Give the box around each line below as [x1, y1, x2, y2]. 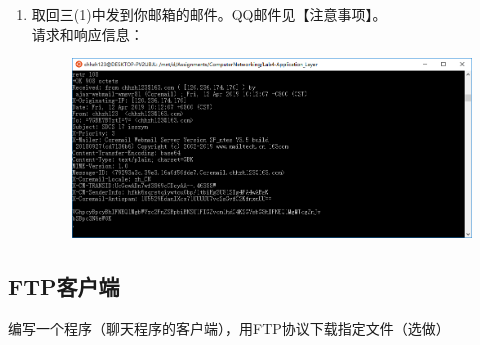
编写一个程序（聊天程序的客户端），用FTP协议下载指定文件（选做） [8, 317, 450, 338]
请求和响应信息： [31, 23, 144, 44]
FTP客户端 [8, 271, 120, 302]
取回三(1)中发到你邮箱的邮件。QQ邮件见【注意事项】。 [31, 4, 387, 24]
